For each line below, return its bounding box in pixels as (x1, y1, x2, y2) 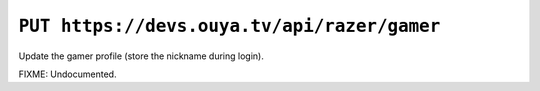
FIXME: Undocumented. (18, 68, 117, 80)
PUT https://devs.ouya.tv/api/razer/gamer (18, 15, 441, 37)
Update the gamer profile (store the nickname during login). (18, 50, 264, 62)
